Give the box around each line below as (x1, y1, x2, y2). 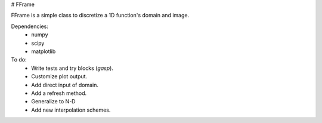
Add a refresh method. (31, 90, 87, 97)
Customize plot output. (31, 73, 88, 80)
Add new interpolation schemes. (31, 106, 111, 113)
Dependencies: (11, 23, 49, 30)
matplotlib (31, 48, 56, 55)
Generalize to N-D (31, 98, 76, 105)
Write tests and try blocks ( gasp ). (31, 64, 113, 72)
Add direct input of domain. (31, 81, 98, 88)
